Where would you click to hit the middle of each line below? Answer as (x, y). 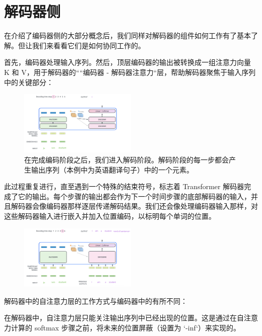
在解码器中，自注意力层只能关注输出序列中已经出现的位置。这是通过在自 (124, 318)
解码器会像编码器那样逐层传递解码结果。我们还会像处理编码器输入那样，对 (134, 206)
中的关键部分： (29, 82)
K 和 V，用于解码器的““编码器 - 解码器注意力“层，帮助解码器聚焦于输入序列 (130, 72)
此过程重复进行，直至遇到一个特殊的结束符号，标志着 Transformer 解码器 (124, 186)
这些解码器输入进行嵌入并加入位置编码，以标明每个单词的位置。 (110, 216)
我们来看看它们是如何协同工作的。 (88, 45)
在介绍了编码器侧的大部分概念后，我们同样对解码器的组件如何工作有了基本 (127, 35)
